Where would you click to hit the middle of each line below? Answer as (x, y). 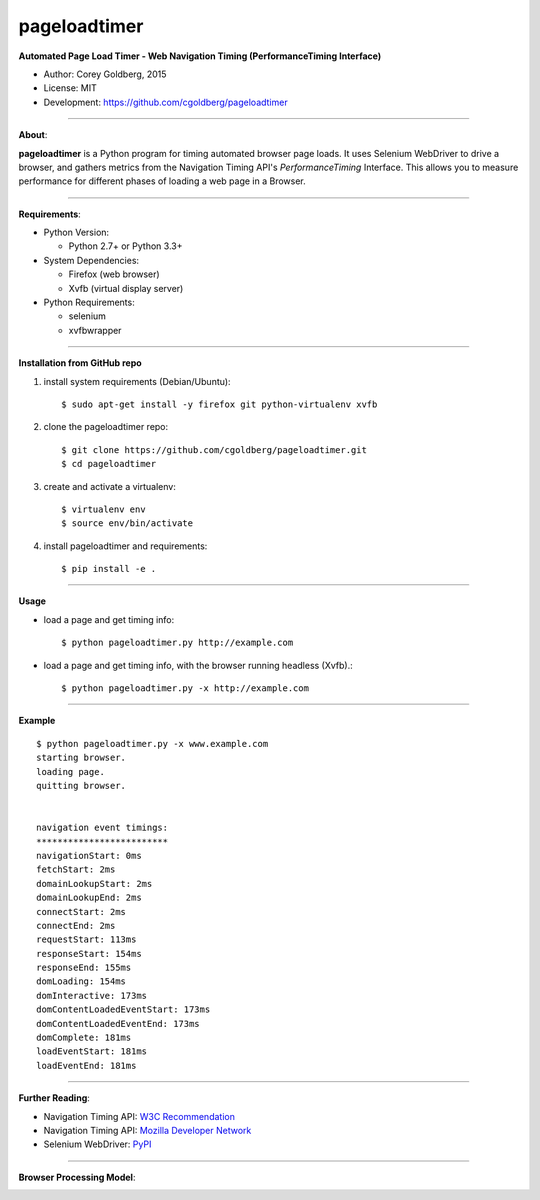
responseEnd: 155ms (84, 968)
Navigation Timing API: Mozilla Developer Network (147, 1130)
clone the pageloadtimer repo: (106, 427)
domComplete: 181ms (84, 1038)
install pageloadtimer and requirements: (125, 546)
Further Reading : (54, 1098)
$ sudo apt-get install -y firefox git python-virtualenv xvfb (219, 404)
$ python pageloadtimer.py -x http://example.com (185, 688)
